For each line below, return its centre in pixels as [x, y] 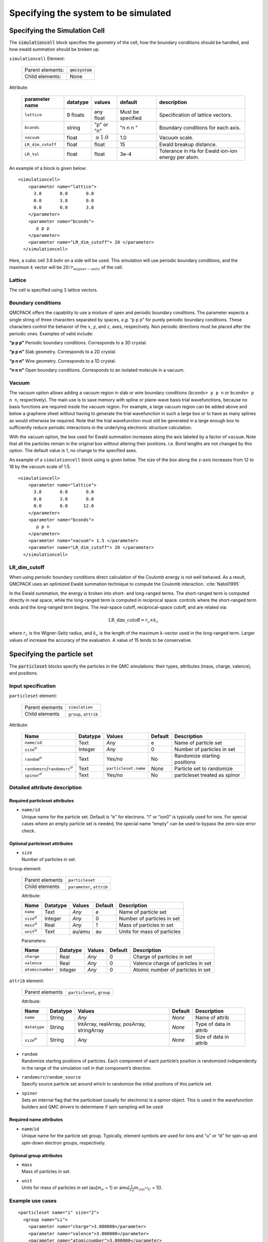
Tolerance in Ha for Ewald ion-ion [198, 151]
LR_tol [32, 154]
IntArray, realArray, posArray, [112, 1024]
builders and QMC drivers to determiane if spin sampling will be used [92, 1107]
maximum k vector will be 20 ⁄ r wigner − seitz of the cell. [66, 268]
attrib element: [27, 981]
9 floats [75, 115]
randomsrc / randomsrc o [49, 768]
